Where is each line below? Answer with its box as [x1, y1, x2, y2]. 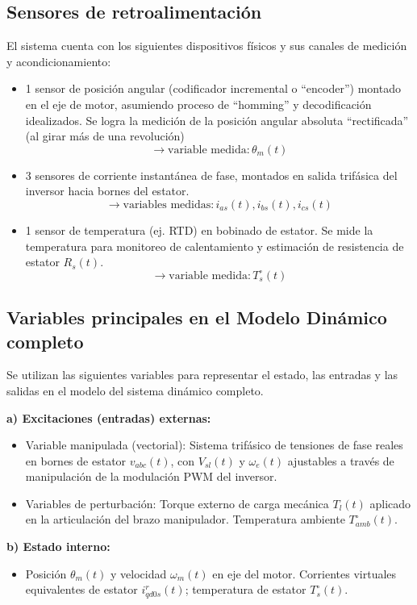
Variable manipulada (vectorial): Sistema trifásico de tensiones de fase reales [25, 436, 403, 453]
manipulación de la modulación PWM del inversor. [25, 468, 277, 485]
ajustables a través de [287, 452, 394, 469]
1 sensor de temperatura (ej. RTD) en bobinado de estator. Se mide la [25, 221, 373, 238]
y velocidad [111, 565, 167, 582]
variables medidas [123, 198, 211, 211]
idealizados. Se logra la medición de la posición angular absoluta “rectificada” [25, 111, 409, 128]
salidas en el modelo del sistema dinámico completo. [6, 382, 264, 398]
